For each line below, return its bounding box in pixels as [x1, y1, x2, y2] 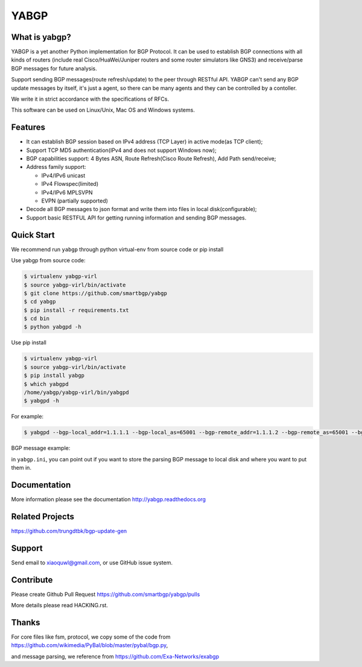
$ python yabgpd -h [24, 323, 81, 330]
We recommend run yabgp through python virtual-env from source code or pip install [11, 245, 224, 253]
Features [11, 122, 45, 133]
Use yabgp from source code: [11, 257, 86, 264]
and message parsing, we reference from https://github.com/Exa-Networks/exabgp [11, 653, 220, 660]
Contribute [11, 575, 53, 585]
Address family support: [26, 163, 86, 171]
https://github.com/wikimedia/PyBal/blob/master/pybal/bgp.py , [11, 642, 168, 649]
